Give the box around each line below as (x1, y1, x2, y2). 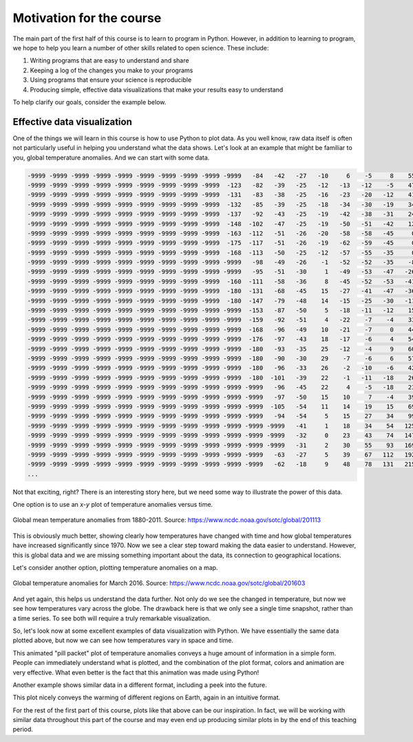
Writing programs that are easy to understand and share (30, 56, 189, 65)
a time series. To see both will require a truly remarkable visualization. (12, 614, 211, 622)
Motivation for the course (12, 10, 162, 25)
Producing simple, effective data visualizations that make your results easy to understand (30, 85, 284, 94)
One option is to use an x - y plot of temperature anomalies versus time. (12, 501, 213, 509)
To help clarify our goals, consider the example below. (12, 98, 167, 106)
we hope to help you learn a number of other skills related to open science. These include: (12, 43, 269, 52)
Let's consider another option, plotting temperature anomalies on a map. (12, 564, 218, 571)
